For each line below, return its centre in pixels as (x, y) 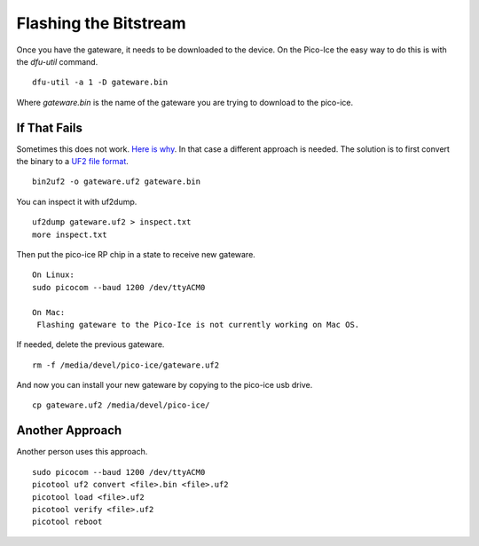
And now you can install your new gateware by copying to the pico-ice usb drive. (165, 385)
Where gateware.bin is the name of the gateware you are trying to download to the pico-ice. (185, 102)
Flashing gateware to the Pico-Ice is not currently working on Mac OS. (198, 324)
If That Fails (50, 127)
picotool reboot (67, 522)
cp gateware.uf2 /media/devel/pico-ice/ (121, 405)
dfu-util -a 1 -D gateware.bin (100, 83)
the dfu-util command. (57, 61)
